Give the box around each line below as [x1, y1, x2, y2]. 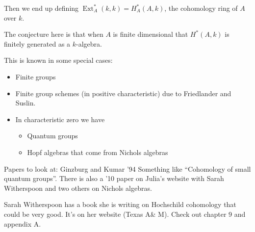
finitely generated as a [4, 38, 71, 49]
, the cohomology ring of [164, 3, 238, 13]
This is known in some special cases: [4, 55, 113, 65]
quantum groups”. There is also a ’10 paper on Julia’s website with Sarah [4, 173, 224, 183]
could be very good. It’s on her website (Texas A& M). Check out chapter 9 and [4, 208, 246, 219]
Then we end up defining [4, 3, 79, 13]
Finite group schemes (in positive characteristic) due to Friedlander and [15, 88, 231, 98]
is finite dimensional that [113, 29, 188, 39]
